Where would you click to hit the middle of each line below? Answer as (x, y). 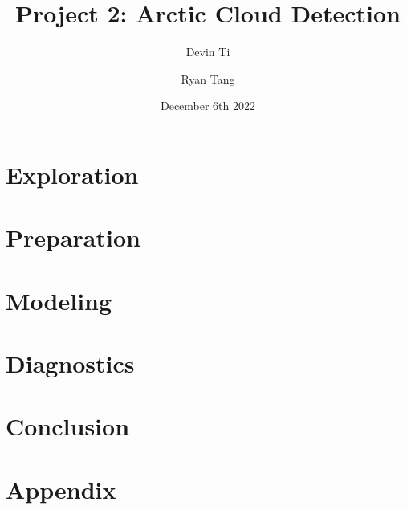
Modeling (59, 300)
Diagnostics (70, 363)
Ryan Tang (208, 78)
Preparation (73, 237)
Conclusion (68, 426)
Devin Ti (208, 52)
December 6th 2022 (208, 106)
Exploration (72, 174)
